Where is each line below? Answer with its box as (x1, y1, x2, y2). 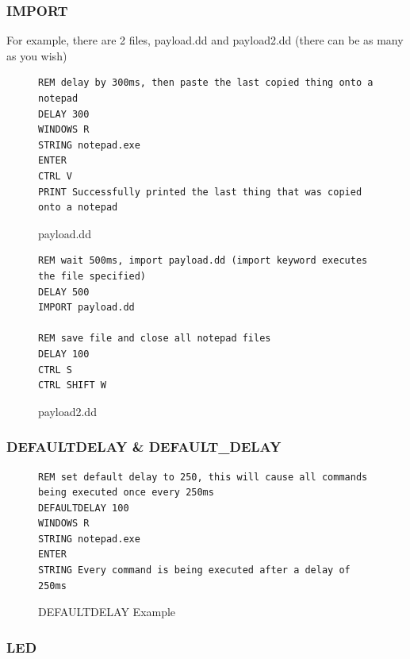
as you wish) (6, 47, 67, 64)
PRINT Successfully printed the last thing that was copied (38, 186, 362, 198)
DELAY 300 (38, 108, 90, 120)
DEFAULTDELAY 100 (38, 502, 129, 514)
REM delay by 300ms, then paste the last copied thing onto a (38, 77, 374, 89)
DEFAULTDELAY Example (38, 603, 176, 620)
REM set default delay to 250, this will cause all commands (38, 471, 368, 483)
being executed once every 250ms (38, 487, 214, 499)
